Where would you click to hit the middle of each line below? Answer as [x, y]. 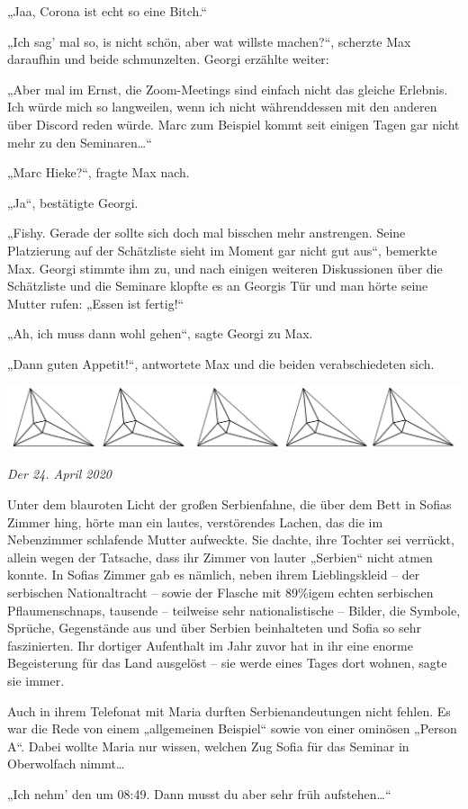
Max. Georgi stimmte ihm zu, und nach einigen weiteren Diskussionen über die [225, 268]
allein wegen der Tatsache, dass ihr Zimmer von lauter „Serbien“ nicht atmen [220, 557]
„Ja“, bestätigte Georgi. [73, 202]
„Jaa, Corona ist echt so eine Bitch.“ [107, 11]
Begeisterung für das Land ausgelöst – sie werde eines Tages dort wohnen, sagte [227, 663]
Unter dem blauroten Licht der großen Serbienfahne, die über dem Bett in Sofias [229, 504]
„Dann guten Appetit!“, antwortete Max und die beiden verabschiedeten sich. [221, 363]
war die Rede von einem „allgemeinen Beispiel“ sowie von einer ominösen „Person [232, 728]
